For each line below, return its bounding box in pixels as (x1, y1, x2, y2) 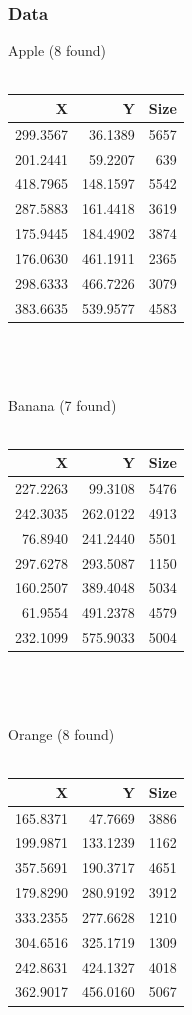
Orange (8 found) (8, 724, 115, 744)
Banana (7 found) (8, 394, 117, 415)
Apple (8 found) (8, 40, 107, 61)
